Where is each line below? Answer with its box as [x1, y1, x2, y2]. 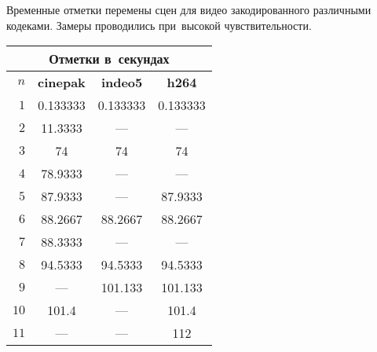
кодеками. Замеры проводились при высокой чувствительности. [6, 16, 312, 33]
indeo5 [101, 73, 143, 92]
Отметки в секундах [49, 49, 170, 68]
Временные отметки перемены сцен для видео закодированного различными [6, 2, 372, 17]
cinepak [38, 73, 86, 92]
